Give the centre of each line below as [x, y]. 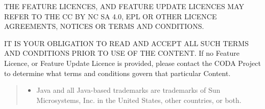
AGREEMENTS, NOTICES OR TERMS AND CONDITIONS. [104, 26]
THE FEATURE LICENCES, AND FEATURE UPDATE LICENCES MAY [124, 6]
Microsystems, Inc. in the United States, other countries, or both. [139, 100]
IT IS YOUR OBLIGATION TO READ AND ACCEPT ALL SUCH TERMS [126, 43]
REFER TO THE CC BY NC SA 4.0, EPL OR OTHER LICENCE [111, 16]
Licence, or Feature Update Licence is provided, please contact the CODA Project [132, 63]
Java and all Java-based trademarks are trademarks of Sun [128, 90]
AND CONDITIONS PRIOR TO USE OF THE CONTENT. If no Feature [122, 53]
